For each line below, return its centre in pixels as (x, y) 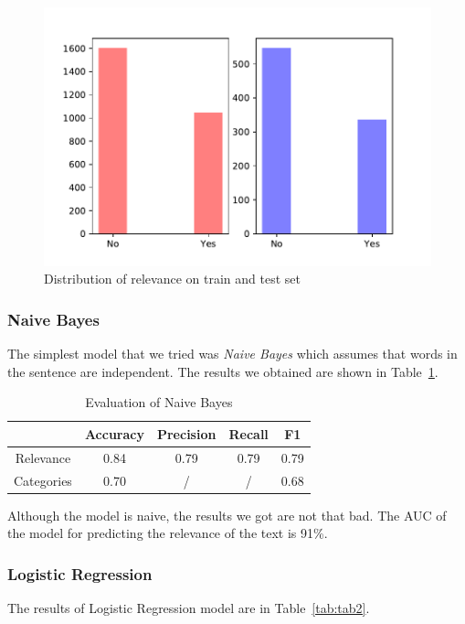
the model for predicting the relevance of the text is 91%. (168, 533)
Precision (186, 433)
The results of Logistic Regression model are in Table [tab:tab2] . (189, 608)
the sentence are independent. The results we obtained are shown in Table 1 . (223, 371)
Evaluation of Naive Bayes (159, 402)
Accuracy (114, 433)
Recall (248, 433)
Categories (43, 480)
